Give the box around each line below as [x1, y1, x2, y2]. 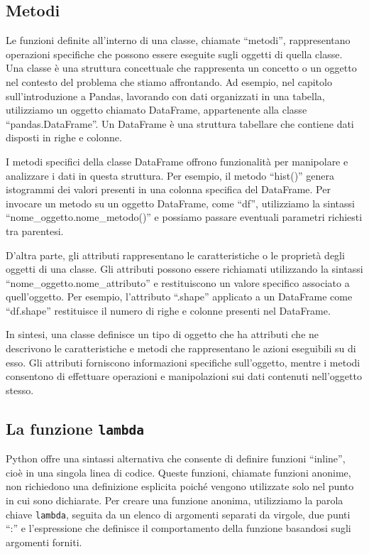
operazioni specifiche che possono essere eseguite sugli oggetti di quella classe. [6, 46, 343, 61]
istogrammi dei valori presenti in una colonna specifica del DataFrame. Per [6, 182, 331, 197]
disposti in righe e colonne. [6, 130, 122, 145]
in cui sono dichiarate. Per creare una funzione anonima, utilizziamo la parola [6, 493, 343, 508]
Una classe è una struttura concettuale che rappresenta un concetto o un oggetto [6, 60, 357, 75]
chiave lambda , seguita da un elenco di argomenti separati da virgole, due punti [6, 506, 351, 521]
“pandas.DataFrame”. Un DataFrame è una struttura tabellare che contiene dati [6, 116, 354, 131]
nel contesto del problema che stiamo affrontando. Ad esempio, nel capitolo [6, 74, 332, 89]
